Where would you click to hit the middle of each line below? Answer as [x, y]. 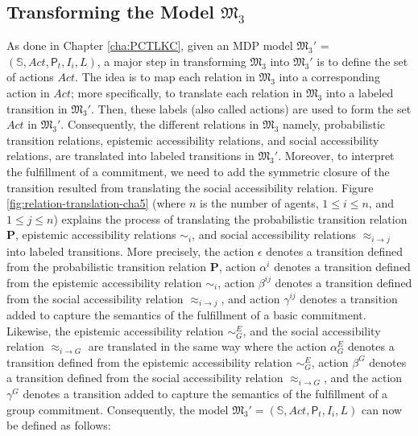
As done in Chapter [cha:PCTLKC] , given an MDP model [150, 45]
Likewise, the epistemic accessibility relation [115, 330]
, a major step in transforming [172, 61]
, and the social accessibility [312, 330]
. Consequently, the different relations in [160, 124]
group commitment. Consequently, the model [118, 409]
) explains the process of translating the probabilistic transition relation [230, 218]
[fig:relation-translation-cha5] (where [96, 203]
